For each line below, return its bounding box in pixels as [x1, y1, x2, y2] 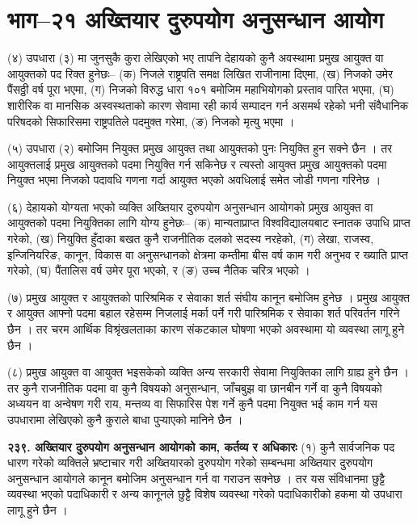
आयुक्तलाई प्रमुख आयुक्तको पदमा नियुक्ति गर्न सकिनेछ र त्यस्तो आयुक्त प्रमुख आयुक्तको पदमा [7, 155, 387, 172]
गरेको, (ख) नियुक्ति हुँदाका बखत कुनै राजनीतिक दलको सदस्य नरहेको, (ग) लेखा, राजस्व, [7, 230, 374, 247]
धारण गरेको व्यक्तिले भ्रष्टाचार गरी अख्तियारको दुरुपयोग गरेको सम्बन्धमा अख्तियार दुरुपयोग [7, 454, 373, 471]
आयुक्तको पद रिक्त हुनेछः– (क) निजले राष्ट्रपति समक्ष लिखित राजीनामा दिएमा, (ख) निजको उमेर [7, 65, 394, 82]
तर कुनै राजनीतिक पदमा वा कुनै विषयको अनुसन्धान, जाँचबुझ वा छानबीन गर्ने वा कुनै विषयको [7, 379, 382, 396]
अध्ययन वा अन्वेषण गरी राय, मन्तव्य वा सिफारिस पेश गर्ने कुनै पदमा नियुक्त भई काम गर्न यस [7, 395, 377, 412]
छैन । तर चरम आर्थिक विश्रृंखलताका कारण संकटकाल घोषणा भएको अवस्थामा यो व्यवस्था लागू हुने [7, 321, 405, 338]
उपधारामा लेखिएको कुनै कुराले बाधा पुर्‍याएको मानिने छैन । [7, 411, 243, 427]
